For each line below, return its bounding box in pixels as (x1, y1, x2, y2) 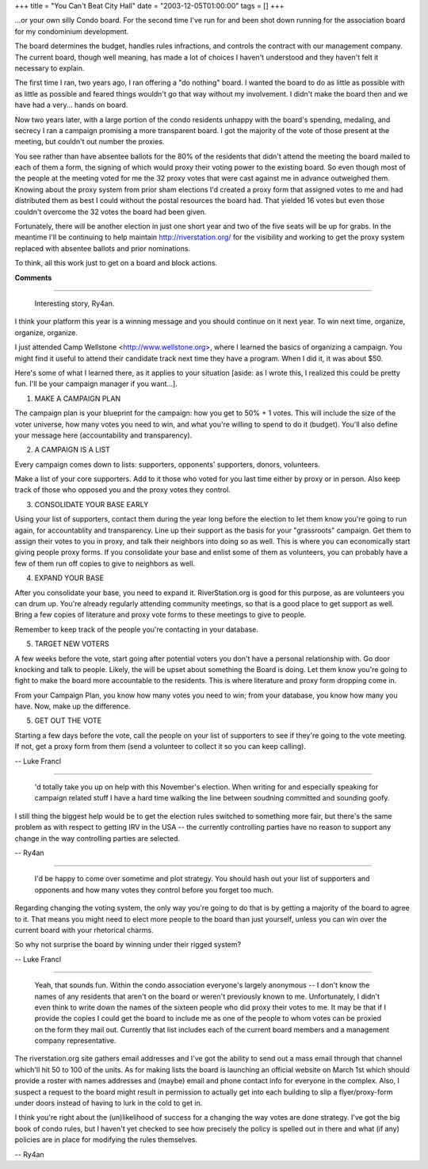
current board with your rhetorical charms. (14, 925, 154, 934)
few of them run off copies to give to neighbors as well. (14, 559, 196, 568)
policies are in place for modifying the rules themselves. (14, 1135, 198, 1144)
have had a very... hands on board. (14, 100, 128, 110)
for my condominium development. (14, 26, 129, 36)
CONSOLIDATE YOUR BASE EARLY (34, 499, 149, 509)
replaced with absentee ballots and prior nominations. (14, 243, 190, 253)
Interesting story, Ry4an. (34, 298, 115, 308)
